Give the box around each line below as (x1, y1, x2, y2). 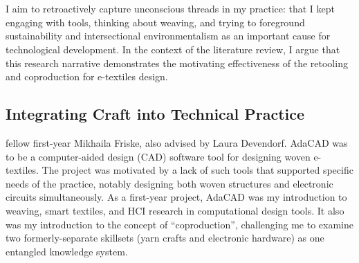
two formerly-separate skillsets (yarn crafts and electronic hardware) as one (6, 230, 324, 245)
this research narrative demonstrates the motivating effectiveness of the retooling (6, 55, 348, 70)
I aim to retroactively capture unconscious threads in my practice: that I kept (6, 1, 335, 16)
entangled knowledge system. (6, 244, 128, 258)
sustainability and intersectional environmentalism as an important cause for (6, 28, 331, 43)
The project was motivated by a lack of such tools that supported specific (42, 163, 353, 177)
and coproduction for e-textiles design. (6, 69, 168, 84)
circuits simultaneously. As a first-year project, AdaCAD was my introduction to (6, 190, 347, 204)
